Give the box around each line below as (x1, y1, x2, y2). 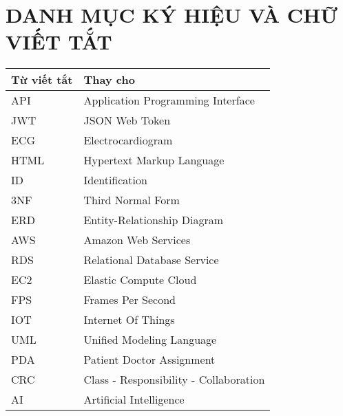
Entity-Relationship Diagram (83, 212, 224, 228)
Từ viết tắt (11, 72, 73, 88)
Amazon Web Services (83, 232, 191, 248)
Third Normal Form (83, 192, 180, 208)
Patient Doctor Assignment (83, 351, 216, 368)
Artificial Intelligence (83, 391, 185, 408)
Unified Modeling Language (83, 331, 217, 348)
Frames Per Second (83, 292, 176, 308)
